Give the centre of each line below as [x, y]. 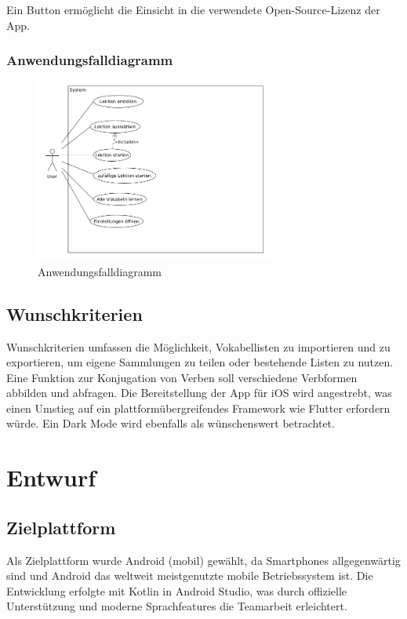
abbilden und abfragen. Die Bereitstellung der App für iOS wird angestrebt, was [199, 393]
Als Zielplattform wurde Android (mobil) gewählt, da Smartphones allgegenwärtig [203, 560]
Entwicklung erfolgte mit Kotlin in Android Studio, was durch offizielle [177, 590]
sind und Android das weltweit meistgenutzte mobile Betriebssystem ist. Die [190, 575]
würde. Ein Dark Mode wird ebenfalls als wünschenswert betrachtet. [171, 423]
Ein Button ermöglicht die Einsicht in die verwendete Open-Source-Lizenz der [193, 9]
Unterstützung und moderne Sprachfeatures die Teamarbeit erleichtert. [177, 606]
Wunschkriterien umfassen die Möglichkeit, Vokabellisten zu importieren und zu [198, 346]
